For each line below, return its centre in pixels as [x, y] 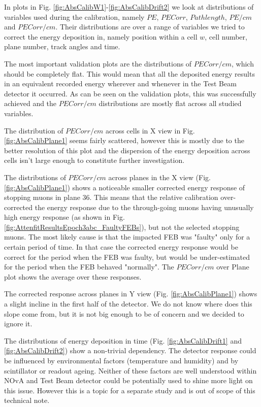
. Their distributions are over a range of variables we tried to [150, 27]
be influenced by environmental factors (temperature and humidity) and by [121, 360]
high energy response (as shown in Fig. [64, 217]
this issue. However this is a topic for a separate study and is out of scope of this [130, 390]
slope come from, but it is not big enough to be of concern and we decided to [124, 313]
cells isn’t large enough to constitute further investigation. [94, 160]
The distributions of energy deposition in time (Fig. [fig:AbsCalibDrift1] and [123, 340]
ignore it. [18, 324]
